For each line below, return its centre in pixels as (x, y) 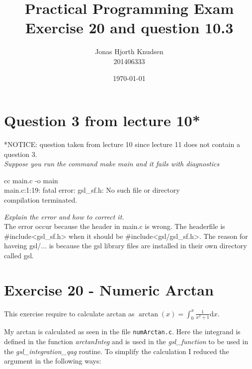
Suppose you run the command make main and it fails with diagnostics (112, 164)
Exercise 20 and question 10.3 (129, 28)
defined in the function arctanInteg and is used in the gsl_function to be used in (126, 341)
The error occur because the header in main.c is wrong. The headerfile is (115, 226)
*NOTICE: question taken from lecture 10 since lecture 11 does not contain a (122, 144)
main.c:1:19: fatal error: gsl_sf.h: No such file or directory (92, 190)
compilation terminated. (41, 200)
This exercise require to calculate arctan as (69, 313)
